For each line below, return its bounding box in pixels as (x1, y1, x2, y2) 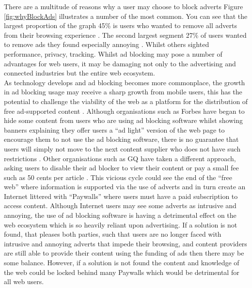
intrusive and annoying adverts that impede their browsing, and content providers (4, 238, 247, 248)
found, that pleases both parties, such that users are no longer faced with (4, 229, 221, 239)
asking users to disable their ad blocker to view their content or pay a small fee (4, 163, 239, 173)
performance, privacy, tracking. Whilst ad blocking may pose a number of (4, 48, 222, 59)
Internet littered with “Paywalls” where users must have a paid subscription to (4, 191, 238, 201)
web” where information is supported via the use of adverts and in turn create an (4, 182, 246, 192)
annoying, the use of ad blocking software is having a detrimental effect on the (4, 210, 236, 220)
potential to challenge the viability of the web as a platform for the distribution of (4, 96, 248, 106)
